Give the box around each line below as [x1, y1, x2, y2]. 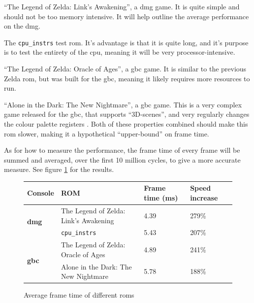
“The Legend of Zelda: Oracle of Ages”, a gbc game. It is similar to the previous [4, 64, 247, 74]
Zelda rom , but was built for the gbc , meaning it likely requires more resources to [4, 73, 250, 83]
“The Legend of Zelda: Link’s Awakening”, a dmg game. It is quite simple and [4, 1, 240, 11]
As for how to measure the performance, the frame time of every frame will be [4, 145, 240, 155]
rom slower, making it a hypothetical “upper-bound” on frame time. [4, 128, 209, 138]
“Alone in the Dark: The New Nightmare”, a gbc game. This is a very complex [4, 99, 242, 109]
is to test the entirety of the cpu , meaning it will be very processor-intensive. [4, 47, 235, 57]
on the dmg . [4, 21, 40, 31]
